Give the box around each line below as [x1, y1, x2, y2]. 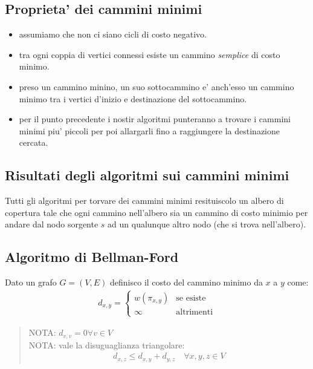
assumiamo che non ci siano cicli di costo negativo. [19, 28, 207, 41]
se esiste [176, 294, 206, 303]
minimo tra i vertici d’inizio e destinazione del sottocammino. [19, 92, 247, 105]
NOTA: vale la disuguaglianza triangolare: [28, 338, 185, 351]
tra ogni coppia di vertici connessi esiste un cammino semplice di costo [19, 48, 280, 60]
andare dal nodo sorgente [5, 218, 98, 230]
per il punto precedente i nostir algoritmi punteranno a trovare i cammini [19, 113, 291, 125]
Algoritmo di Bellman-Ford [5, 247, 179, 266]
